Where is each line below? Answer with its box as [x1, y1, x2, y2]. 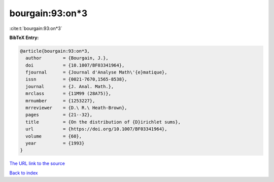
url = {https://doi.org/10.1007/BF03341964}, [25, 126, 167, 132]
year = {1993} [25, 140, 85, 146]
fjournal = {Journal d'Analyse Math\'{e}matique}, [25, 69, 167, 76]
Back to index [9, 170, 38, 176]
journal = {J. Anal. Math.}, [25, 84, 114, 89]
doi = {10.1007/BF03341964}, [25, 62, 125, 68]
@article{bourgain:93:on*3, [20, 48, 90, 54]
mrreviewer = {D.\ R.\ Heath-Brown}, [25, 105, 127, 111]
